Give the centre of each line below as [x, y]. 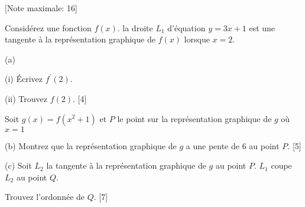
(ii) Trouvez [26, 98]
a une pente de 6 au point [233, 145]
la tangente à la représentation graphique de [126, 165]
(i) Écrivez [24, 79]
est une [262, 27]
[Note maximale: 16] [41, 8]
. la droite [135, 27]
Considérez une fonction [48, 27]
